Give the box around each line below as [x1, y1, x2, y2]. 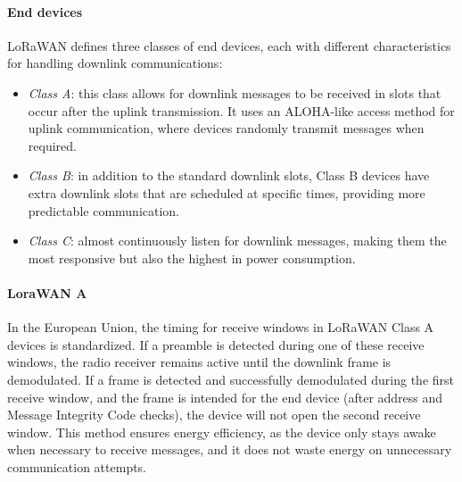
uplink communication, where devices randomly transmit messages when [28, 119, 425, 137]
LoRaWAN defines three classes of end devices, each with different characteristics [7, 36, 451, 54]
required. [28, 136, 77, 154]
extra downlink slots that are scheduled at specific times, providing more [28, 183, 425, 202]
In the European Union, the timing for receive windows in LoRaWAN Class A [7, 318, 434, 337]
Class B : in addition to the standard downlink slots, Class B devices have [28, 166, 430, 185]
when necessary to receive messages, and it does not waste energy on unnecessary [7, 440, 452, 459]
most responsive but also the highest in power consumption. [28, 248, 356, 267]
